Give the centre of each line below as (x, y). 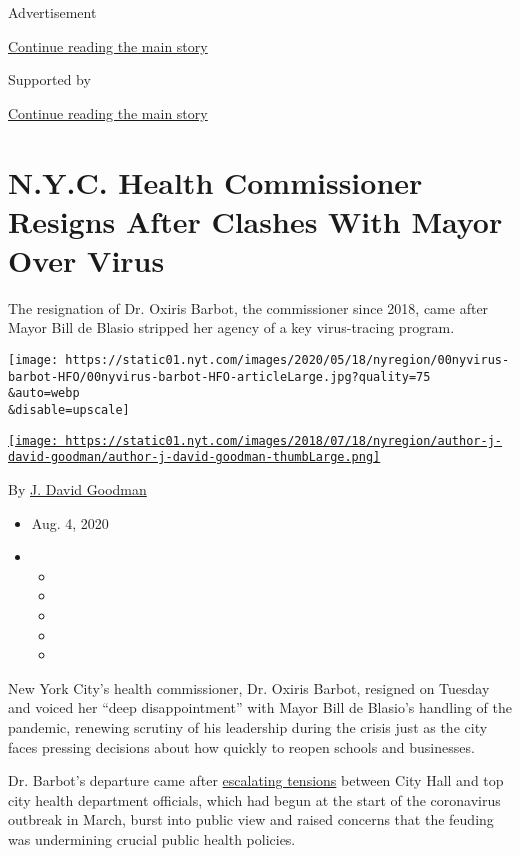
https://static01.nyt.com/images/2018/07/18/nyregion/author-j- (283, 440)
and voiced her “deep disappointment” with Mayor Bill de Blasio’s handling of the (260, 707)
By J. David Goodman (77, 489)
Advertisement (52, 12)
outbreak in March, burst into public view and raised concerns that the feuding (251, 819)
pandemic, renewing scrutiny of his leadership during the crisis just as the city (248, 726)
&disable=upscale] (69, 410)
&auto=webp (44, 393)
